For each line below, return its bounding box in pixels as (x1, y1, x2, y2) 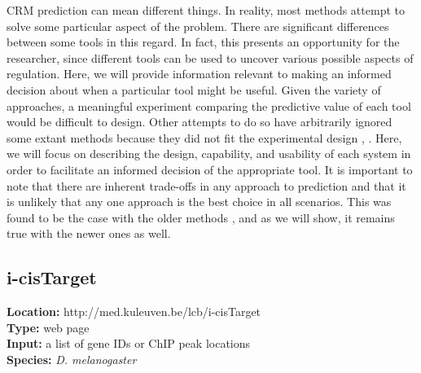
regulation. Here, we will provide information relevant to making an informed (7, 65, 392, 82)
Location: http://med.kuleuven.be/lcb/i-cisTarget (7, 303, 261, 320)
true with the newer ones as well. (7, 225, 171, 242)
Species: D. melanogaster (7, 350, 137, 367)
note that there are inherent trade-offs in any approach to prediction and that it (7, 177, 406, 194)
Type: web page (7, 318, 90, 336)
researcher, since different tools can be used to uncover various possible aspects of (7, 49, 414, 66)
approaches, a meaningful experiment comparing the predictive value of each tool (7, 97, 411, 114)
